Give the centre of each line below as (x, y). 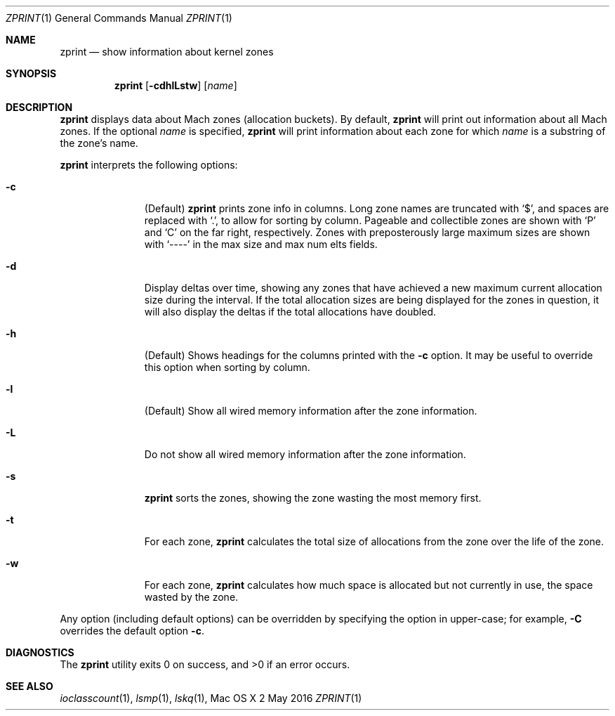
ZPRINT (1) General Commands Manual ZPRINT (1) (119, 18)
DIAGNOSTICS (40, 652)
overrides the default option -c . (132, 631)
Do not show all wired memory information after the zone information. (305, 454)
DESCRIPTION (39, 107)
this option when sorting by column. (227, 367)
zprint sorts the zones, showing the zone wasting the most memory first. (313, 498)
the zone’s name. (99, 143)
